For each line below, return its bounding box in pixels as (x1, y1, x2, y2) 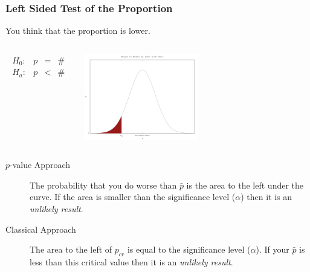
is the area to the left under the (186, 178, 304, 191)
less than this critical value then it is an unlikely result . (30, 255, 233, 268)
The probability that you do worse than (30, 178, 177, 191)
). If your (256, 243, 289, 256)
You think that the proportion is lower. (5, 24, 150, 37)
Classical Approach (5, 222, 76, 235)
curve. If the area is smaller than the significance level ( (30, 190, 236, 203)
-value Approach (10, 158, 71, 171)
